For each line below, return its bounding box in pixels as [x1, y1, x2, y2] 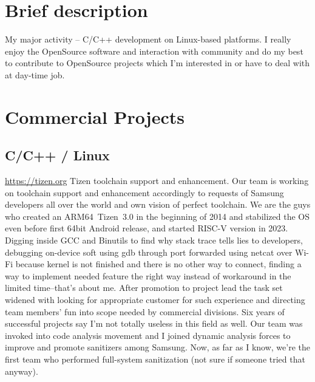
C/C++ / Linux [5, 146, 110, 165]
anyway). [5, 364, 38, 377]
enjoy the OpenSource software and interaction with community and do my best [5, 44, 303, 57]
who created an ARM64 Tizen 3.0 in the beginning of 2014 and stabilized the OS [5, 210, 310, 222]
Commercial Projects [5, 104, 185, 129]
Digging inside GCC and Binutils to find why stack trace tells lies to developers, [5, 234, 303, 247]
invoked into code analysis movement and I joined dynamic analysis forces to [5, 329, 291, 341]
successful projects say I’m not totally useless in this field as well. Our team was [5, 317, 303, 330]
